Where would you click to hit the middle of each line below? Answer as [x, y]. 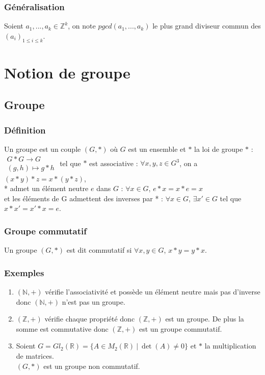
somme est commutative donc [62, 328]
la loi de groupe [219, 149]
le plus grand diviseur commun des [207, 26]
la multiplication [230, 346]
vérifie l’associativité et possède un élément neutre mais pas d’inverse [153, 292]
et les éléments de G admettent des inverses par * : [84, 198]
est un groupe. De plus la [205, 319]
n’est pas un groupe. [94, 301]
